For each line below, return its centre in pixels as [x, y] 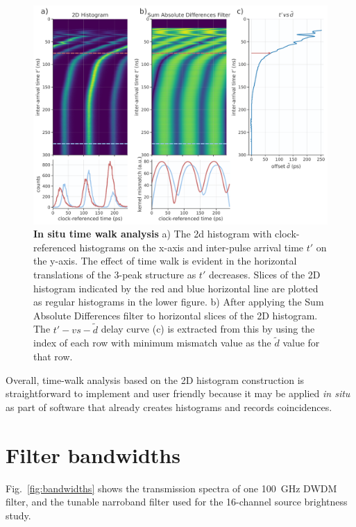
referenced [55, 247]
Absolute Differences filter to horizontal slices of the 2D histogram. [176, 315]
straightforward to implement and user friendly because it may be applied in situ [178, 393]
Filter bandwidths [93, 454]
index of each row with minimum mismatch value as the [152, 343]
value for [301, 343]
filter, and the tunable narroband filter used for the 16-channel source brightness [177, 502]
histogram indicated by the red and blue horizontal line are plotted [176, 288]
